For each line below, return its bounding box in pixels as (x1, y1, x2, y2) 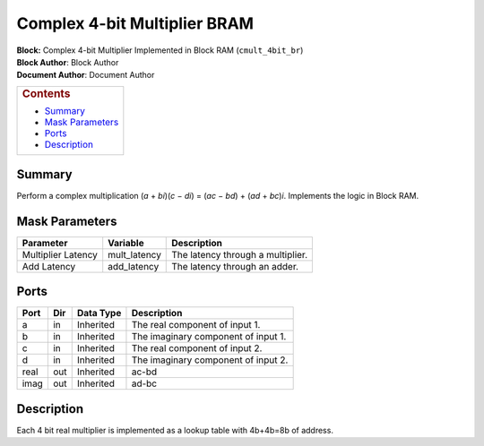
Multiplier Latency (22, 248, 98, 261)
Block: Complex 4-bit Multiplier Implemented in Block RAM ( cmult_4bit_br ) (16, 45, 304, 56)
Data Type (76, 307, 122, 320)
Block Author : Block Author (16, 56, 119, 67)
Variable (108, 236, 144, 249)
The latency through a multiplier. (171, 248, 308, 261)
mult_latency (108, 248, 161, 261)
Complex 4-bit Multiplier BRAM (16, 13, 255, 33)
